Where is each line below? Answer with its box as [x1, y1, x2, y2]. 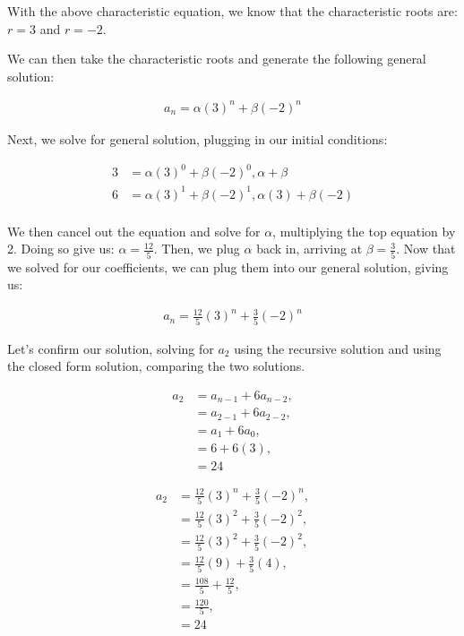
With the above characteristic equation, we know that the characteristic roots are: [7, 2, 458, 20]
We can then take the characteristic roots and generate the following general [7, 49, 426, 68]
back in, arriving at [256, 239, 363, 258]
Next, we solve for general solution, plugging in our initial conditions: [7, 129, 388, 148]
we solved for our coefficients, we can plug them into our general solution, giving [7, 257, 449, 276]
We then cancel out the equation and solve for [7, 221, 261, 240]
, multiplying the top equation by [272, 221, 456, 240]
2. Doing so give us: [7, 239, 115, 258]
